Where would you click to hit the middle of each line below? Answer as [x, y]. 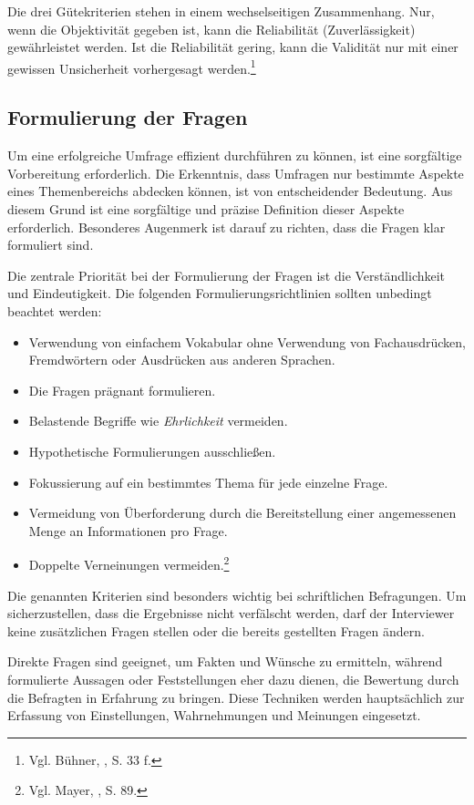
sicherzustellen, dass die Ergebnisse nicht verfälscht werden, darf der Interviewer [231, 613]
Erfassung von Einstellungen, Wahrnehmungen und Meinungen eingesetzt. [214, 715]
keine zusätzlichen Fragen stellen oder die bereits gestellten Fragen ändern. [216, 630]
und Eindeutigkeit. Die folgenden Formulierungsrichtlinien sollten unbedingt [220, 293]
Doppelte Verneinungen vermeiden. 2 [129, 563]
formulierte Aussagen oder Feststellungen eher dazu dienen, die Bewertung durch [233, 679]
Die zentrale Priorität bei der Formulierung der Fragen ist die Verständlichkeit [227, 275]
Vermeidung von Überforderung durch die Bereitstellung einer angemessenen [242, 513]
